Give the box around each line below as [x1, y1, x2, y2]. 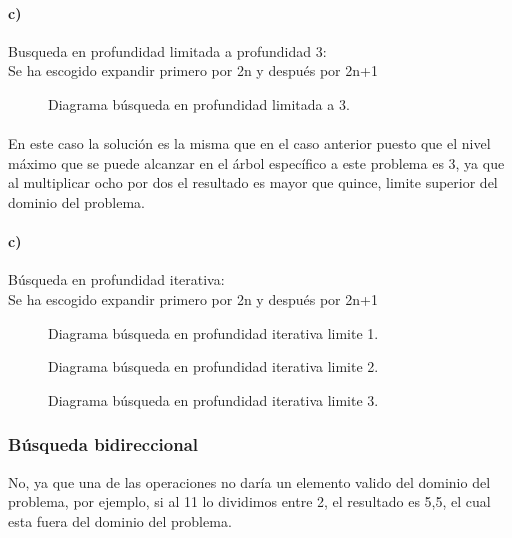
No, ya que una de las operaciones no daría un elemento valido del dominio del [8, 471, 491, 492]
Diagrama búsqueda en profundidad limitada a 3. [48, 93, 350, 114]
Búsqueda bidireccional [8, 432, 199, 457]
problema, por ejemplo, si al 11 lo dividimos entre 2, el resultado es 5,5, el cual [8, 491, 491, 512]
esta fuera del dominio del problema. [8, 510, 232, 531]
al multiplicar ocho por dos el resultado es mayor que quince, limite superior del [8, 172, 498, 193]
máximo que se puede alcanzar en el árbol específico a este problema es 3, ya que [8, 152, 505, 173]
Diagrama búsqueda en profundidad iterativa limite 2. [48, 356, 379, 377]
